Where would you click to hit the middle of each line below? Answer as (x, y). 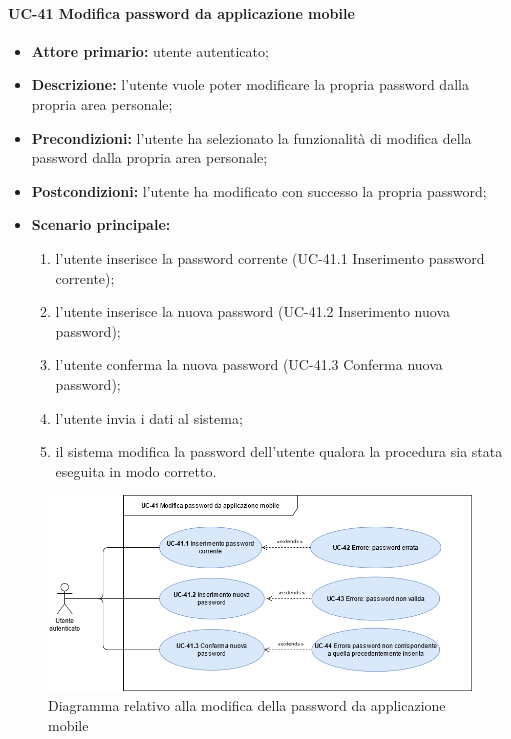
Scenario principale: (101, 224)
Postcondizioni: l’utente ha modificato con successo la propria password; (259, 190)
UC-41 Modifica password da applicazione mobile (181, 12)
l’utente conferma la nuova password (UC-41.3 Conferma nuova (249, 364)
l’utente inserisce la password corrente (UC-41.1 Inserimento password (270, 257)
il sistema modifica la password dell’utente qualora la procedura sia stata (279, 451)
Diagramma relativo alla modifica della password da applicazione (247, 705)
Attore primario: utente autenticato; (150, 50)
